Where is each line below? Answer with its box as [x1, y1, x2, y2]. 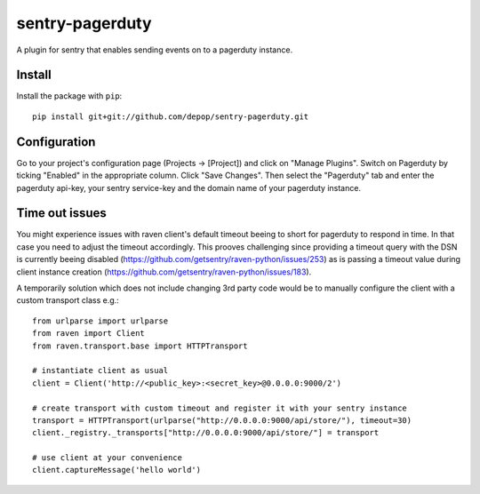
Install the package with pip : [16, 91, 123, 101]
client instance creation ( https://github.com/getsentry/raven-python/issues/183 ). [16, 267, 312, 277]
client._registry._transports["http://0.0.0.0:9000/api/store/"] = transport [32, 427, 380, 438]
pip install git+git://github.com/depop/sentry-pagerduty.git [32, 111, 309, 122]
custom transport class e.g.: [16, 295, 119, 306]
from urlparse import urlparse [32, 315, 169, 326]
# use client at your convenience [32, 453, 182, 463]
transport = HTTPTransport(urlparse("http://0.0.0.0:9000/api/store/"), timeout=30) [32, 415, 412, 426]
